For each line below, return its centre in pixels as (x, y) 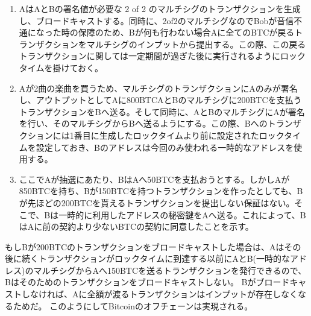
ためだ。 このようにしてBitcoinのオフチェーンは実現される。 (133, 305)
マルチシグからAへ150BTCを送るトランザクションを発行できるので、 (170, 270)
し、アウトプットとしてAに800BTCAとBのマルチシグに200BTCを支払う (160, 100)
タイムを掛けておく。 (61, 67)
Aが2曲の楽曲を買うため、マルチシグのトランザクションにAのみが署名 (158, 88)
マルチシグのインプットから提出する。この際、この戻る (196, 44)
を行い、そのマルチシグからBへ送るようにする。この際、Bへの (143, 123)
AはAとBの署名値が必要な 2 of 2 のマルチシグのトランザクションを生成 (160, 8)
